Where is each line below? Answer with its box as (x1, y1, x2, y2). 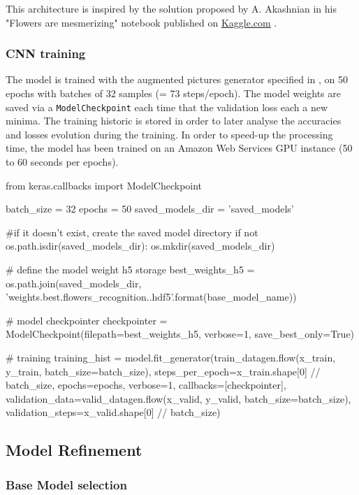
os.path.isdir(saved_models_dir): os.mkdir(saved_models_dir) (6, 238, 275, 253)
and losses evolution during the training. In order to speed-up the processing (6, 127, 333, 141)
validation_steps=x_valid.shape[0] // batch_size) (6, 405, 221, 419)
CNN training (6, 45, 86, 62)
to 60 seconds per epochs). (6, 155, 119, 169)
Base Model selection (6, 475, 127, 493)
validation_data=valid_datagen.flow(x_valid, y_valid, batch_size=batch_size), (6, 391, 351, 406)
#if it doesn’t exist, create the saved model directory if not (6, 224, 258, 239)
